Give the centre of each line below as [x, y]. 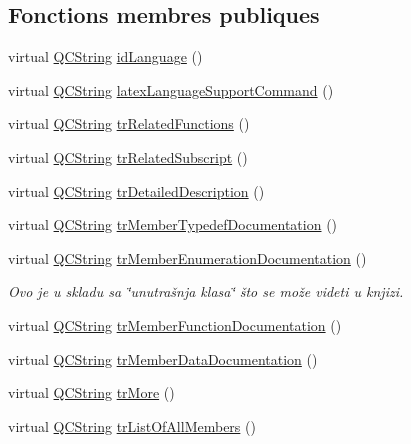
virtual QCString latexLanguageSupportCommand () [171, 89]
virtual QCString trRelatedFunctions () [129, 123]
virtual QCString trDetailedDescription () [136, 190]
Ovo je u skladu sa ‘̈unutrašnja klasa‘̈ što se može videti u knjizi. [206, 291]
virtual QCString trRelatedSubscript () [128, 156]
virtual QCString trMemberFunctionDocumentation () [175, 324]
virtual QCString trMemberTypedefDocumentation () [173, 224]
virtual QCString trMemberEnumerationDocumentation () [187, 257]
